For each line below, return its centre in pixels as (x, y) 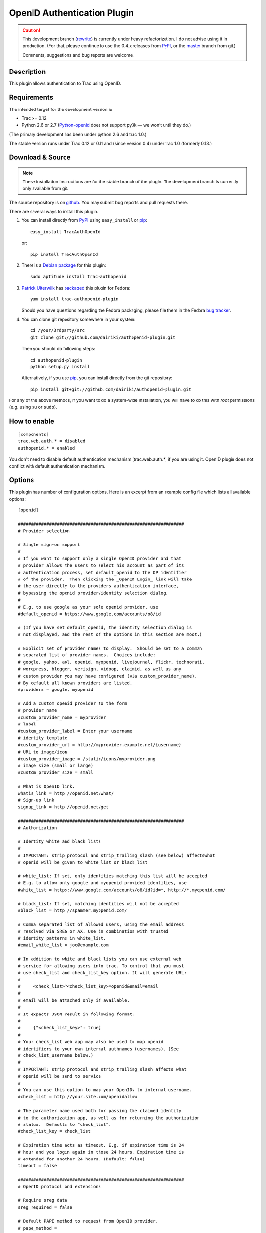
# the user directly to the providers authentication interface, (99, 586)
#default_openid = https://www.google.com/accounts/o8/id (89, 614)
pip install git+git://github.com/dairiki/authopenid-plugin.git (111, 389)
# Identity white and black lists (59, 841)
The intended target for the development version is (61, 109)
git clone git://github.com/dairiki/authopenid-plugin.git (103, 337)
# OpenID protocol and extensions (59, 1187)
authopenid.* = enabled (47, 448)
